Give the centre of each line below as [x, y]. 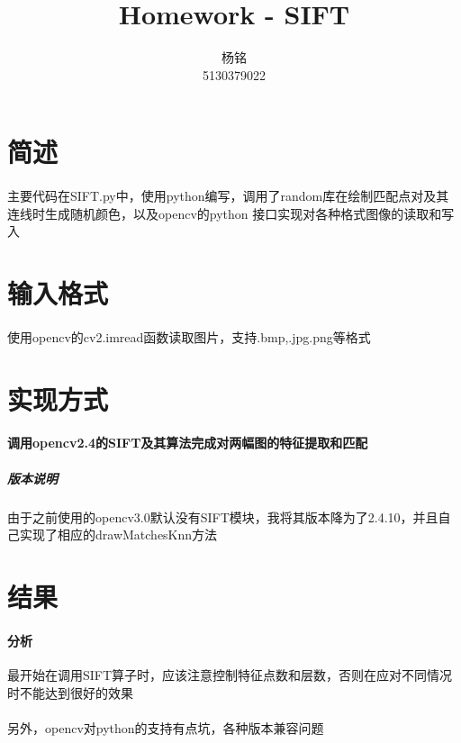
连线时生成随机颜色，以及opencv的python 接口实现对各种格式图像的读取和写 [231, 213]
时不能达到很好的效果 [70, 692]
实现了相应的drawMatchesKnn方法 [118, 535]
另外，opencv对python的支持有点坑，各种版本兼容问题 [166, 727]
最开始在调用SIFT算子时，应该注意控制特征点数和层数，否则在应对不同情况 [230, 674]
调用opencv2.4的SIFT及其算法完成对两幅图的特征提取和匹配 [188, 443]
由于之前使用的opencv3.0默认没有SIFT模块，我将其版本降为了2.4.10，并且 [223, 516]
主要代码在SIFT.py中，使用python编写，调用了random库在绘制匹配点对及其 [228, 196]
